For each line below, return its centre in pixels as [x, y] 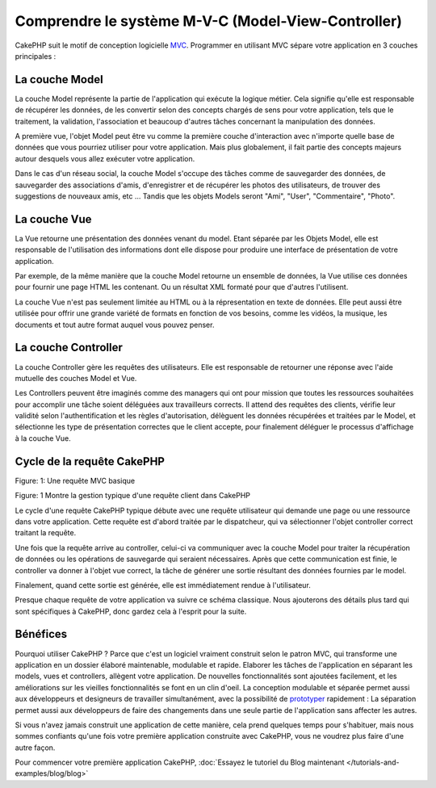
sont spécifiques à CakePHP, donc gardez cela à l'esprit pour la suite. [131, 611]
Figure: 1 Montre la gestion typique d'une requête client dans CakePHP [132, 496]
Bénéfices [41, 634]
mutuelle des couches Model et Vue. [76, 378]
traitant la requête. [46, 533]
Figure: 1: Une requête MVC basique [75, 480]
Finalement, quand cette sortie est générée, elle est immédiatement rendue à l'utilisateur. [163, 585]
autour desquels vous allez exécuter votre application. [105, 158]
